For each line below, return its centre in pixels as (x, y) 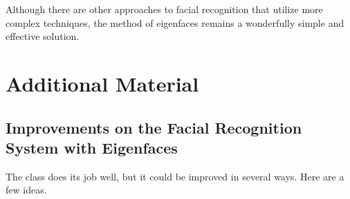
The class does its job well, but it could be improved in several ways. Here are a (175, 176)
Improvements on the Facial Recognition (154, 127)
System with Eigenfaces (92, 147)
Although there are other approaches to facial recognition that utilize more (164, 9)
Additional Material (102, 83)
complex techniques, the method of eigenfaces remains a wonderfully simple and (175, 22)
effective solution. (43, 36)
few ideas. (26, 190)
